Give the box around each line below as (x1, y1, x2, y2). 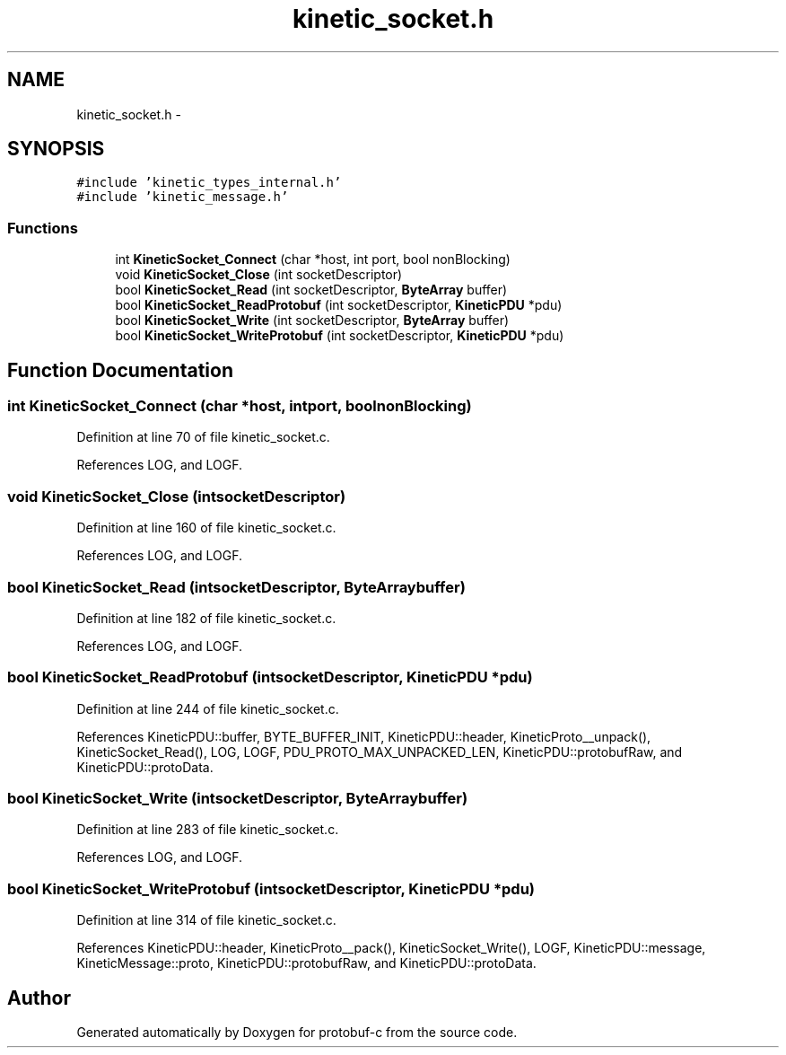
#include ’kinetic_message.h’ (76, 189, 289, 205)
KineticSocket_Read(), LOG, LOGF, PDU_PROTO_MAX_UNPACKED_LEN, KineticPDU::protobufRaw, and (76, 743, 683, 760)
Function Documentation (7, 358, 233, 382)
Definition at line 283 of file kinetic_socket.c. (76, 822, 339, 838)
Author (7, 986, 71, 1009)
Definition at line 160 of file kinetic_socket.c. (76, 520, 336, 536)
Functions (7, 218, 78, 237)
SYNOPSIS (7, 137, 105, 161)
